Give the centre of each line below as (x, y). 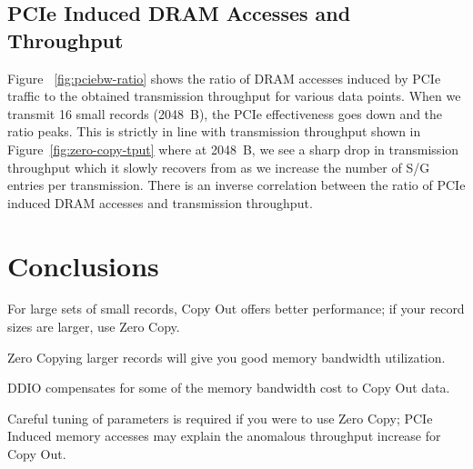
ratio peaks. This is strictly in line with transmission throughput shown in (214, 131)
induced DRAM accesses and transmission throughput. (160, 202)
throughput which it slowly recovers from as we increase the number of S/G (219, 167)
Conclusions (83, 265)
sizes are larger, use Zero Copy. (94, 327)
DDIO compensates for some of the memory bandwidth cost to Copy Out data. (229, 388)
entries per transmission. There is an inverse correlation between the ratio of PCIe (236, 185)
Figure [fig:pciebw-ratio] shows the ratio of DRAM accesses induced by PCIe (224, 78)
